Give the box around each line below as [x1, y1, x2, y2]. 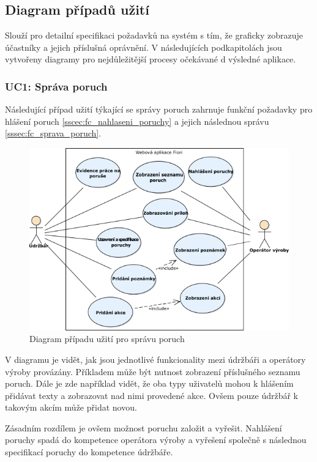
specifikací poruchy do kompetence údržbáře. [5, 445, 173, 458]
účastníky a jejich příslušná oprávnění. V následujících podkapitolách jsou [5, 40, 282, 53]
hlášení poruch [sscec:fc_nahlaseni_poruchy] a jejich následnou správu [5, 114, 269, 127]
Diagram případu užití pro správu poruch [29, 332, 185, 345]
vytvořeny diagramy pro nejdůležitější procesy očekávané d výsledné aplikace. [5, 53, 296, 65]
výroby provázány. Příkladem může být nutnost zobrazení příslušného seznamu [5, 365, 300, 378]
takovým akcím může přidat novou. [5, 401, 137, 414]
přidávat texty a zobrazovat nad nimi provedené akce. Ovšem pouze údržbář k [5, 389, 298, 401]
